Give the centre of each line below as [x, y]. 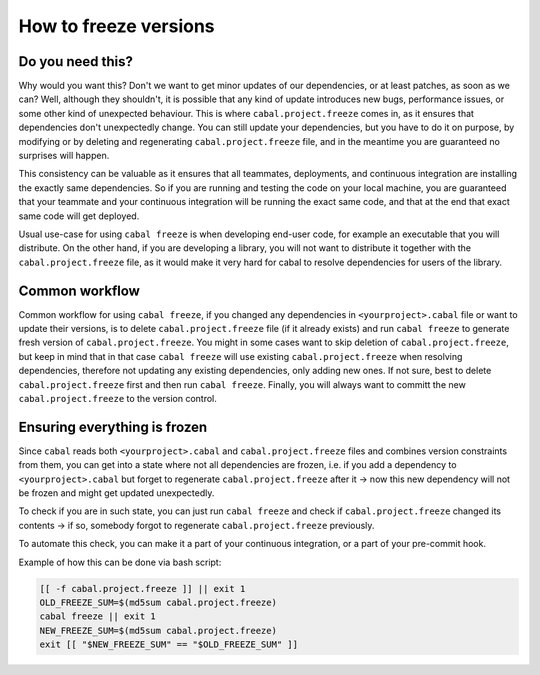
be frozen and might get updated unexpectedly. [116, 493]
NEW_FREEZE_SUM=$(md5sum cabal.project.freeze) [158, 630]
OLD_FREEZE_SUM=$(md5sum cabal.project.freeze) [158, 603]
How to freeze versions [116, 26]
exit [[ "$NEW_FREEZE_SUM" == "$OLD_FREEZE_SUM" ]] [169, 644]
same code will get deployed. [79, 216]
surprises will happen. [64, 156]
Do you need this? [76, 61]
